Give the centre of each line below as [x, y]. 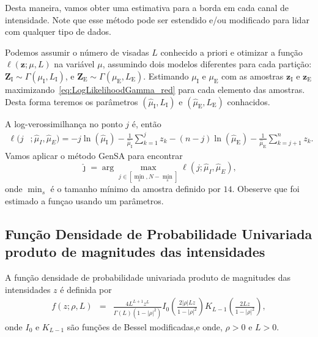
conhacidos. [249, 101]
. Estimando [166, 76]
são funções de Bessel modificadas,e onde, [145, 326]
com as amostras [253, 76]
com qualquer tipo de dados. [58, 31]
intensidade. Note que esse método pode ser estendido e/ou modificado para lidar [157, 19]
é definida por [86, 289]
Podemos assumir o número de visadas [77, 52]
